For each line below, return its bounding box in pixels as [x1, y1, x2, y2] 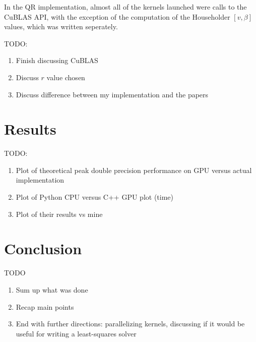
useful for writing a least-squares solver [16, 328, 137, 338]
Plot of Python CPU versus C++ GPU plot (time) [16, 192, 173, 202]
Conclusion [4, 238, 82, 259]
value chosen [46, 72, 85, 82]
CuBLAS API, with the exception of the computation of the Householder [4, 11, 230, 22]
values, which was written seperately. [4, 21, 118, 32]
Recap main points [16, 301, 74, 312]
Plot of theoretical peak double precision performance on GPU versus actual [16, 164, 252, 175]
